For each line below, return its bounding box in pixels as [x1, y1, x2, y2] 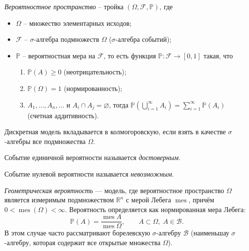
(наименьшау [191, 228, 230, 238]
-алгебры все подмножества [4, 136, 86, 146]
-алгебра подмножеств [34, 34, 99, 44]
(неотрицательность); [63, 67, 126, 77]
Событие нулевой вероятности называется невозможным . [4, 168, 174, 179]
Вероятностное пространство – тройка [4, 1, 124, 11]
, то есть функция [104, 50, 156, 60]
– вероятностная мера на [22, 50, 95, 60]
